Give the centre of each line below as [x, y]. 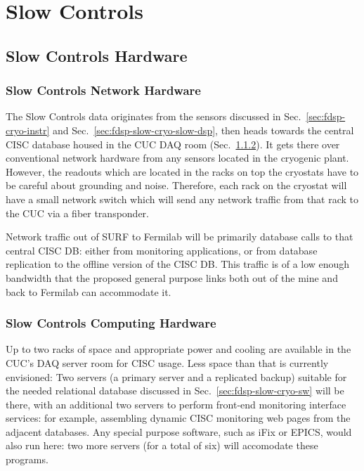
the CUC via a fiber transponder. [77, 213]
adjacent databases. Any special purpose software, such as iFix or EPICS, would [179, 431]
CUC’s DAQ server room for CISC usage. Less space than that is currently [167, 362]
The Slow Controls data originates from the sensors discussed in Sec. [154, 116]
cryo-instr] [28, 130]
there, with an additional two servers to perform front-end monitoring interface [176, 404]
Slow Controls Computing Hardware [111, 323]
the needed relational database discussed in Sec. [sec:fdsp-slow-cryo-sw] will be [175, 391]
